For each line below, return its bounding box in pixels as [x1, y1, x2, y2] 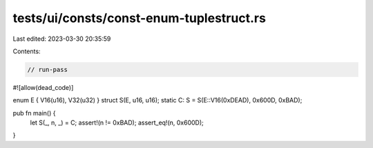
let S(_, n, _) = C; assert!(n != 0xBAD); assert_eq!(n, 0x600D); [30, 118, 204, 127]
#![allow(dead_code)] [12, 83, 74, 91]
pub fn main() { [12, 109, 56, 117]
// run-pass [27, 66, 68, 73]
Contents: [12, 47, 41, 55]
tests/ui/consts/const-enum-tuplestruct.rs [12, 10, 266, 26]
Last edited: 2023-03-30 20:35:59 [12, 35, 111, 43]
